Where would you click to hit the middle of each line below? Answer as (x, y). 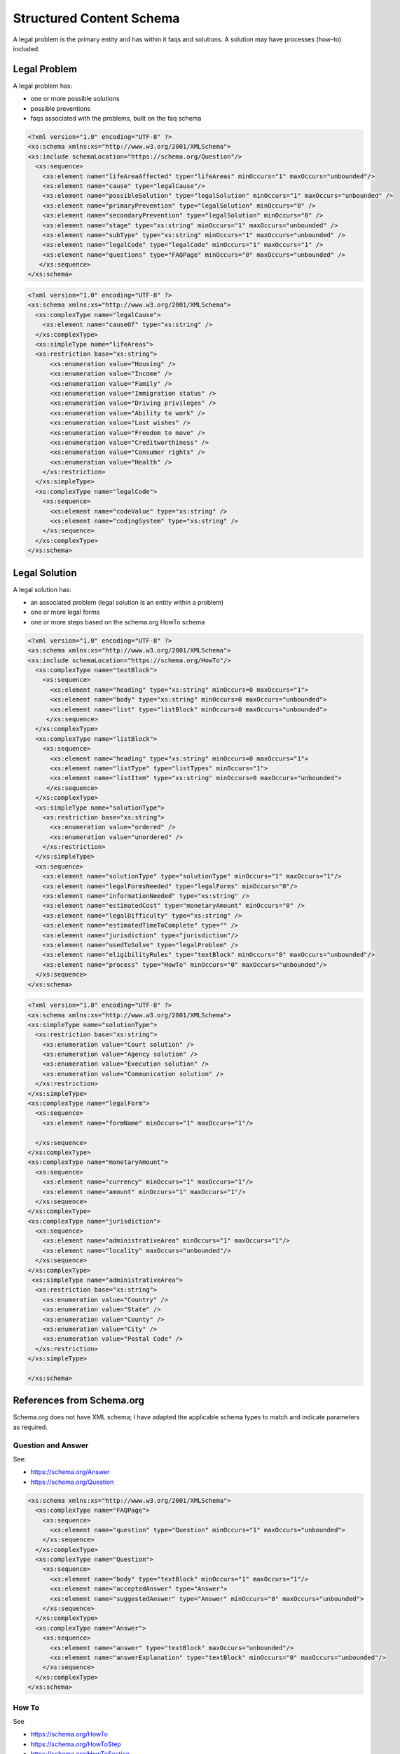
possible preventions (61, 108)
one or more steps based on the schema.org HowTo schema (118, 622)
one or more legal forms (65, 612)
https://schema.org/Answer (70, 1472)
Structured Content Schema (96, 18)
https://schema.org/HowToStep (76, 1744)
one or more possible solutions (75, 99)
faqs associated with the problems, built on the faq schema (116, 119)
